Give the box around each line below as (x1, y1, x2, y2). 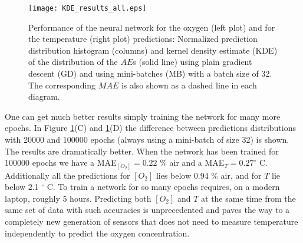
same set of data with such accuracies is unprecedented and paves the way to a (5, 203, 290, 216)
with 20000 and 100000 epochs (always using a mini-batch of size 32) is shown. (5, 133, 289, 145)
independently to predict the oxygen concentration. (5, 226, 190, 239)
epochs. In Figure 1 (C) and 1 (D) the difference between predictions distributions (5, 121, 296, 134)
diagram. (28, 90, 60, 103)
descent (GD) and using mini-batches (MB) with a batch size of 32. (28, 67, 272, 80)
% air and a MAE (160, 156, 225, 169)
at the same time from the (201, 192, 296, 204)
